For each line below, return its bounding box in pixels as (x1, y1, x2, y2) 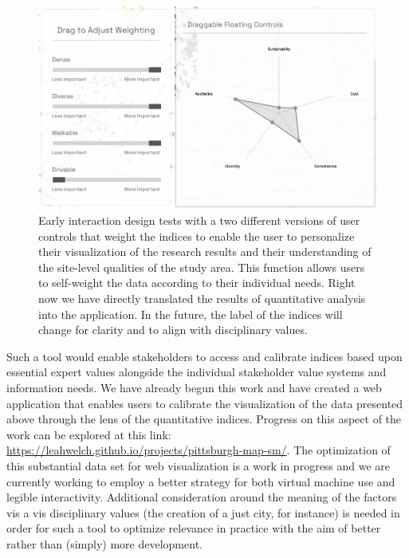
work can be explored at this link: (6, 426, 171, 442)
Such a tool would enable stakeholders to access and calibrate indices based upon (6, 348, 403, 364)
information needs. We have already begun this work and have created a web (6, 379, 382, 395)
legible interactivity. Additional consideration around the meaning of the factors (6, 489, 397, 505)
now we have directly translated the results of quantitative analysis (38, 290, 366, 307)
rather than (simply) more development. (6, 535, 203, 552)
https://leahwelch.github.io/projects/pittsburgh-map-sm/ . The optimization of (6, 442, 391, 458)
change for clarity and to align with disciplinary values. (38, 321, 308, 338)
